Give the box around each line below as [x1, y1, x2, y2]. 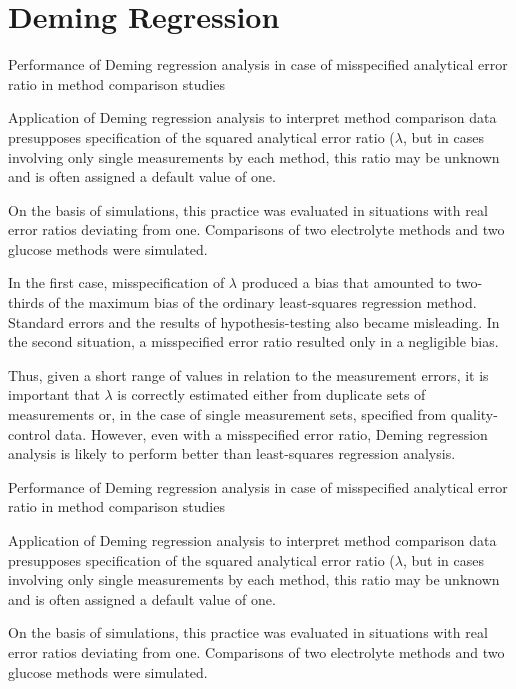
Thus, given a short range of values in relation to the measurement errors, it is [8, 364, 489, 385]
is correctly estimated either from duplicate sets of [117, 384, 426, 405]
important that [8, 384, 100, 405]
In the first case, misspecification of [8, 272, 225, 293]
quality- [450, 404, 498, 425]
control [8, 423, 51, 444]
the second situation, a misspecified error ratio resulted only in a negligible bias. [8, 331, 499, 352]
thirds [8, 292, 44, 313]
